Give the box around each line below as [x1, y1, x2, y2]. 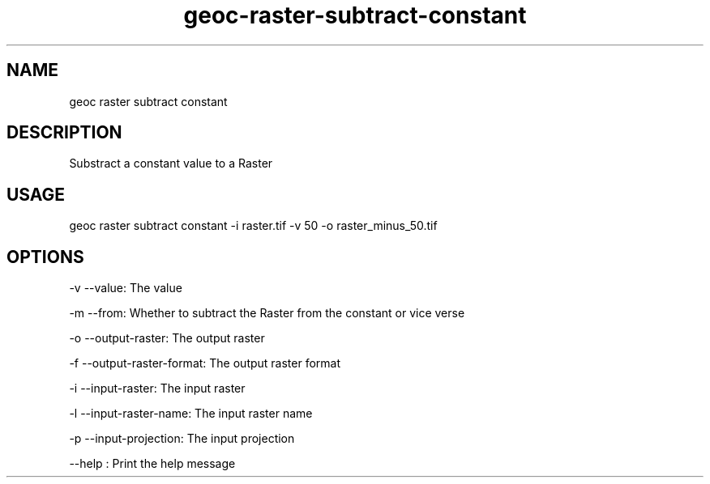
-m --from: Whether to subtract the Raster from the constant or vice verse [69, 306, 465, 321]
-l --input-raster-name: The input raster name [69, 406, 313, 421]
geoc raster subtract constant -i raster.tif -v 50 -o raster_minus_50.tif [69, 219, 438, 233]
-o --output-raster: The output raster [69, 331, 265, 346]
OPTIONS [6, 246, 84, 267]
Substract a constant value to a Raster [69, 156, 273, 171]
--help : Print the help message [69, 456, 236, 471]
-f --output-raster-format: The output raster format [69, 356, 341, 371]
